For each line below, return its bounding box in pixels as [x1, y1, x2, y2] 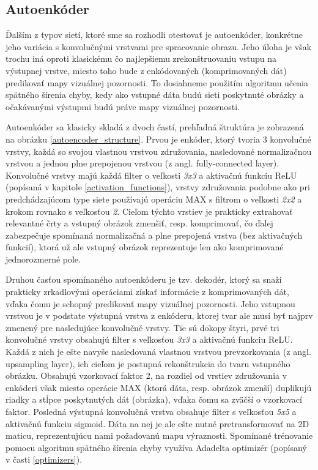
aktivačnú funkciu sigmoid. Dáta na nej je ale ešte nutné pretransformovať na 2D [6, 417, 309, 430]
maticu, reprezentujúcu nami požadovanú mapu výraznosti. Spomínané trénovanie [6, 429, 313, 442]
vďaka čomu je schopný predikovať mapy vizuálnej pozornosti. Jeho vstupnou [6, 297, 295, 310]
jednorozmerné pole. [6, 252, 81, 265]
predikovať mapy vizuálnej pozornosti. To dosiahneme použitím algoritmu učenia [6, 76, 308, 89]
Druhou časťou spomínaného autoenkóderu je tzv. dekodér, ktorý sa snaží [6, 273, 282, 286]
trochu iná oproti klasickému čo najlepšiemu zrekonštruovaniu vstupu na [6, 52, 277, 65]
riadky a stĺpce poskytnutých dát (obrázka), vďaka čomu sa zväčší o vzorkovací [6, 393, 302, 406]
